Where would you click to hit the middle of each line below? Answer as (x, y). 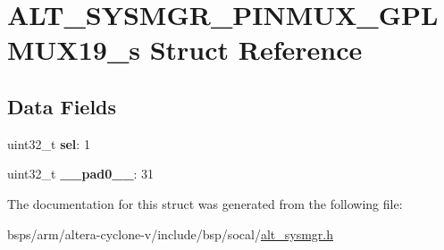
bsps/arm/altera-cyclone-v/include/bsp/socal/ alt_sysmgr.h (170, 233)
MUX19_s (74, 50)
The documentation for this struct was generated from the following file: (205, 203)
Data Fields (62, 106)
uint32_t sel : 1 (49, 143)
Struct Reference (256, 50)
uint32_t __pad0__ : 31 (81, 174)
